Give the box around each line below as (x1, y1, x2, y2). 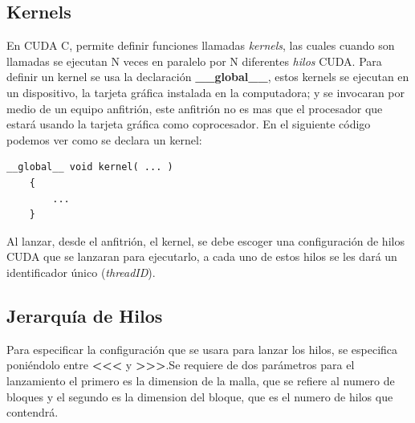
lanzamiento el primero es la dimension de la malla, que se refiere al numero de (6, 372, 395, 388)
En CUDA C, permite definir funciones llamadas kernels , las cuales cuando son (6, 37, 395, 54)
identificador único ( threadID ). (6, 263, 156, 280)
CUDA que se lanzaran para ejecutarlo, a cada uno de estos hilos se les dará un (6, 248, 397, 265)
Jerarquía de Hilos (6, 303, 163, 327)
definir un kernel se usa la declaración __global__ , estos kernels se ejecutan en (6, 68, 409, 85)
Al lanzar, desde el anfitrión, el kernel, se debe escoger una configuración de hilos (6, 232, 405, 249)
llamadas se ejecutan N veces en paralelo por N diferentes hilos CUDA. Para (6, 52, 382, 69)
